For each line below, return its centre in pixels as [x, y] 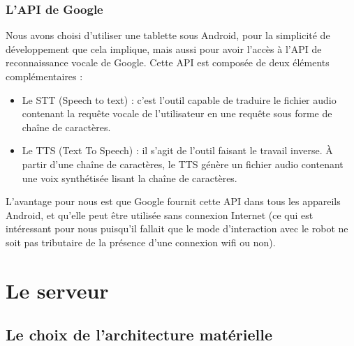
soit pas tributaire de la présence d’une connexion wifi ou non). [141, 242]
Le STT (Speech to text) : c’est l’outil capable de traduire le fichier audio [179, 99]
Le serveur [57, 290]
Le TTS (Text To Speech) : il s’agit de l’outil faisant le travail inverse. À [177, 150]
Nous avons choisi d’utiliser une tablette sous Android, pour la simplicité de [168, 35]
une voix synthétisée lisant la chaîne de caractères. [130, 178]
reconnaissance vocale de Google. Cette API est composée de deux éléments [168, 62]
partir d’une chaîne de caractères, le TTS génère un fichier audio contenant [183, 164]
